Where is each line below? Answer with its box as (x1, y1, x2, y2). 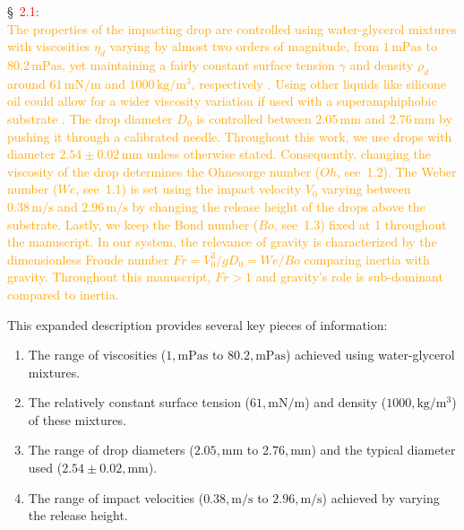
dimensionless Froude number (7, 249, 169, 268)
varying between (322, 179, 411, 198)
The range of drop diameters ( (28, 440, 194, 459)
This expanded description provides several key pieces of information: (7, 315, 388, 334)
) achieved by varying (322, 488, 440, 507)
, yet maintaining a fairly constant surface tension (61, 55, 335, 74)
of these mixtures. (28, 410, 126, 429)
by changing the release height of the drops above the (132, 196, 425, 215)
